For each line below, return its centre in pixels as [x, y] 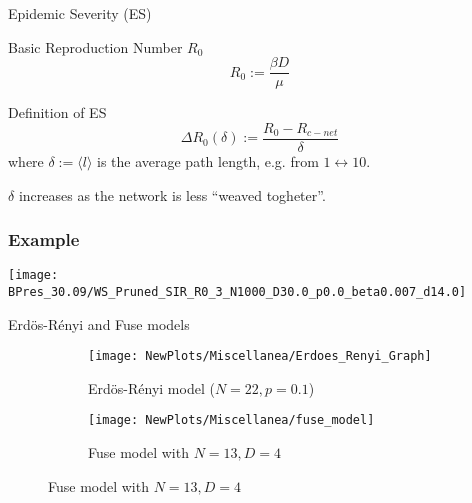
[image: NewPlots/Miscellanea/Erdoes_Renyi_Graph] [260, 356]
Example [44, 239]
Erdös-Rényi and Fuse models [99, 323]
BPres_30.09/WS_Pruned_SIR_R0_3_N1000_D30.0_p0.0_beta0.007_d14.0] [237, 291]
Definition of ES [57, 112]
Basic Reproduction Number [95, 46]
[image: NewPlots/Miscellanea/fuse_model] [231, 420]
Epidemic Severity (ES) [80, 13]
